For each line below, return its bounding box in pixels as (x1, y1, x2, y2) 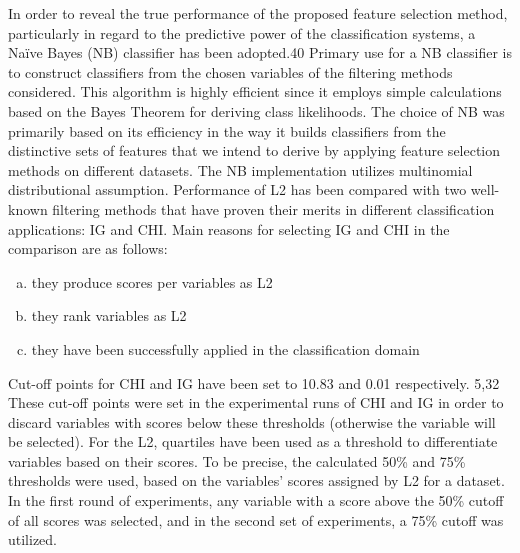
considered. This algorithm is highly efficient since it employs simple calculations (8, 81, 502, 102)
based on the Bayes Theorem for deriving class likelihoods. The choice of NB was (8, 100, 505, 121)
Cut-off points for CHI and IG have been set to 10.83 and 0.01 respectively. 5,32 (8, 372, 500, 393)
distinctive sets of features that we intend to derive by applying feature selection (8, 140, 501, 161)
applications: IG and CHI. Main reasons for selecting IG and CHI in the (8, 218, 450, 239)
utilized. (8, 529, 58, 550)
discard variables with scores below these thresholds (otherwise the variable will (8, 411, 496, 432)
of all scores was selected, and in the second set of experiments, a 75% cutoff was (8, 509, 504, 530)
